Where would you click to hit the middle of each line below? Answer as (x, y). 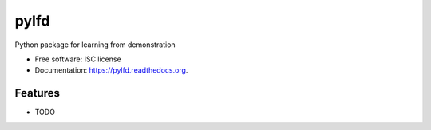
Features (37, 93)
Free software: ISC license (78, 59)
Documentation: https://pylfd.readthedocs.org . (111, 70)
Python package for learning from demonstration (95, 45)
